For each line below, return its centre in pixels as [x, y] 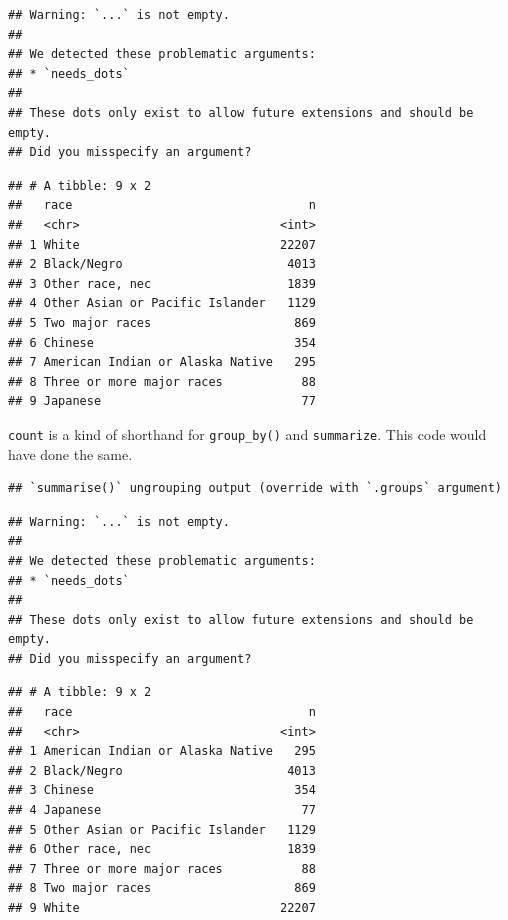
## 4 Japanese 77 [162, 810]
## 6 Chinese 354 [162, 342]
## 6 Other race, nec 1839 [162, 849]
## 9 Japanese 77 [162, 401]
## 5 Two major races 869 [162, 322]
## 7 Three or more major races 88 [162, 868]
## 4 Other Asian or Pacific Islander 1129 [162, 303]
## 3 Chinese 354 [162, 790]
